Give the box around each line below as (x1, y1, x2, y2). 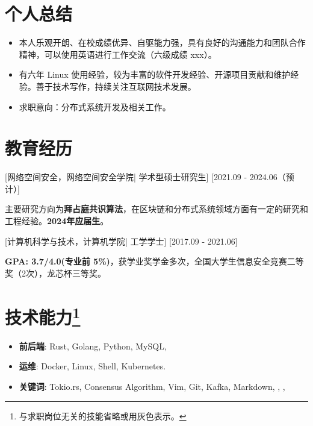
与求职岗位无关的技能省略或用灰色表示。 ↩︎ (19, 409, 187, 422)
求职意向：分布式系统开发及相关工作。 (19, 100, 171, 113)
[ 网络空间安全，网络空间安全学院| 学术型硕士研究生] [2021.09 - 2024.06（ (5, 171, 286, 183)
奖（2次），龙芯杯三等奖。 (5, 266, 106, 279)
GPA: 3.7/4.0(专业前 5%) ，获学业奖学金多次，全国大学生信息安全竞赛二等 (5, 255, 304, 268)
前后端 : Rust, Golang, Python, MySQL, (19, 339, 167, 352)
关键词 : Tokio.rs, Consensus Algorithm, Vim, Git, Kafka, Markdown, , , (19, 380, 285, 393)
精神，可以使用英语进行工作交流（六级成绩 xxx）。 (19, 48, 217, 60)
